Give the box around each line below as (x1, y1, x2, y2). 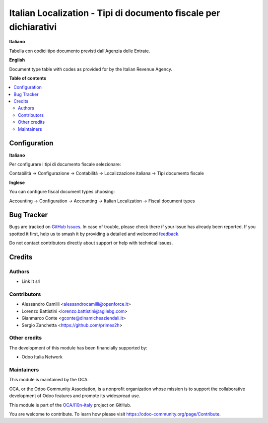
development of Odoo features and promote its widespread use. (9, 393, 140, 399)
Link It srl (21, 278, 41, 284)
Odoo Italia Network (21, 354, 63, 360)
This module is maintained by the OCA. (9, 377, 89, 383)
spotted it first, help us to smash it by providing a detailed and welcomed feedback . (9, 231, 180, 237)
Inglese (9, 179, 25, 185)
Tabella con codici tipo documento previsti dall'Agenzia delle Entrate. (9, 48, 150, 54)
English (9, 57, 25, 63)
